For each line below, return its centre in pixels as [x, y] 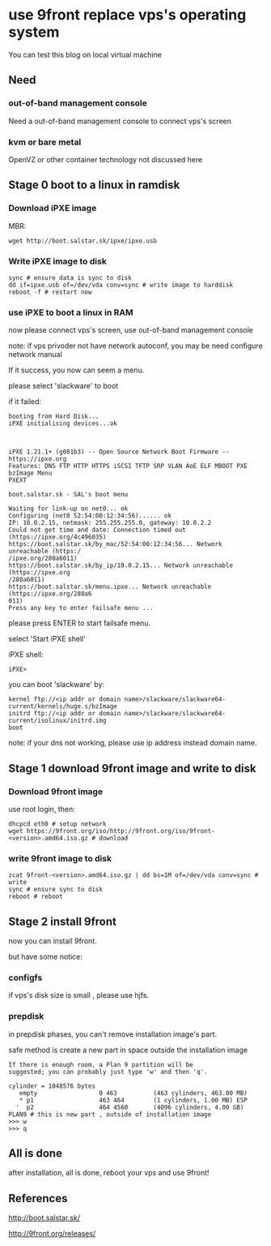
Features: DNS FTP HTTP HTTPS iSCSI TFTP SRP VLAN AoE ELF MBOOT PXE [128, 466]
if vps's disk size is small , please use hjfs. [79, 995]
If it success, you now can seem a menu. [76, 370]
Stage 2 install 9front [63, 921]
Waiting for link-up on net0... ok [68, 509]
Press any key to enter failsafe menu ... [81, 608]
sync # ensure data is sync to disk [70, 277]
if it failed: [25, 402]
